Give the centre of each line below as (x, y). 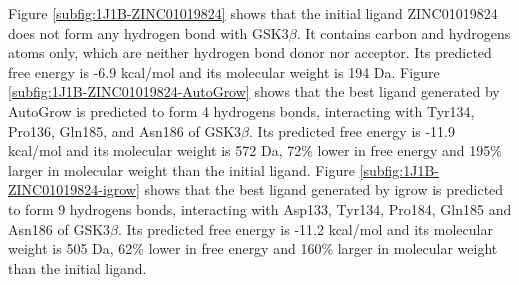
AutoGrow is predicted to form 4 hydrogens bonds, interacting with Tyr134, (241, 110)
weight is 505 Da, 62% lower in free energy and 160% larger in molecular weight (253, 248)
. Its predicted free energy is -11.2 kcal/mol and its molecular (305, 228)
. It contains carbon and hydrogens (403, 32)
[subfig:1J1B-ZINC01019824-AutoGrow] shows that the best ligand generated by (254, 91)
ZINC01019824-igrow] (74, 189)
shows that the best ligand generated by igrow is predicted (324, 189)
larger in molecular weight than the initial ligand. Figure (181, 169)
